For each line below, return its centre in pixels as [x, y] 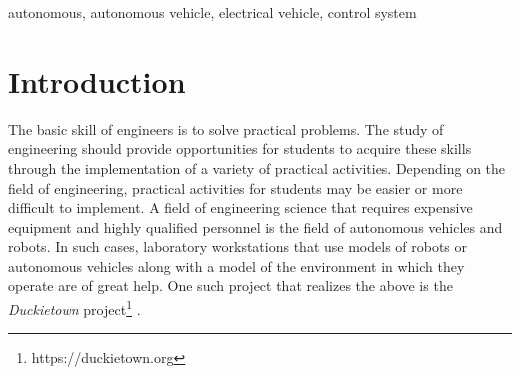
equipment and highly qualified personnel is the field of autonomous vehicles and [255, 226]
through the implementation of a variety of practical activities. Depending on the [257, 167]
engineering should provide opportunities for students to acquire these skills [240, 148]
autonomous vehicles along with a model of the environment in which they [236, 265]
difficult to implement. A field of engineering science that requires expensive [240, 207]
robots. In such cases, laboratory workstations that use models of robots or [238, 246]
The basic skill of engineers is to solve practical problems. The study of [226, 128]
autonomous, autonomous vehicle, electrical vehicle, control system [212, 12]
